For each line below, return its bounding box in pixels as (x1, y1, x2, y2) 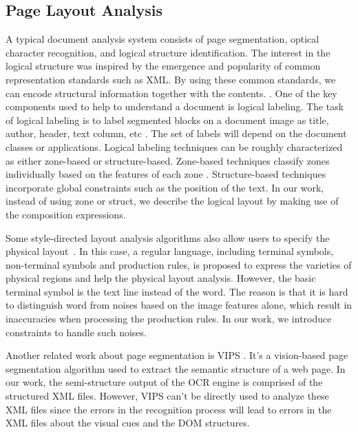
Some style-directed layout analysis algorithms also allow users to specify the (6, 230, 330, 245)
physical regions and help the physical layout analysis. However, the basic (6, 271, 316, 285)
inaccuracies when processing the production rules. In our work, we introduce (6, 311, 332, 326)
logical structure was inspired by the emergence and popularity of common (6, 59, 321, 73)
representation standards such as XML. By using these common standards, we (6, 72, 336, 86)
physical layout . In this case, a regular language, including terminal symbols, (6, 244, 334, 258)
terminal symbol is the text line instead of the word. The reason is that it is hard (6, 284, 348, 298)
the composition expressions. (6, 207, 126, 221)
